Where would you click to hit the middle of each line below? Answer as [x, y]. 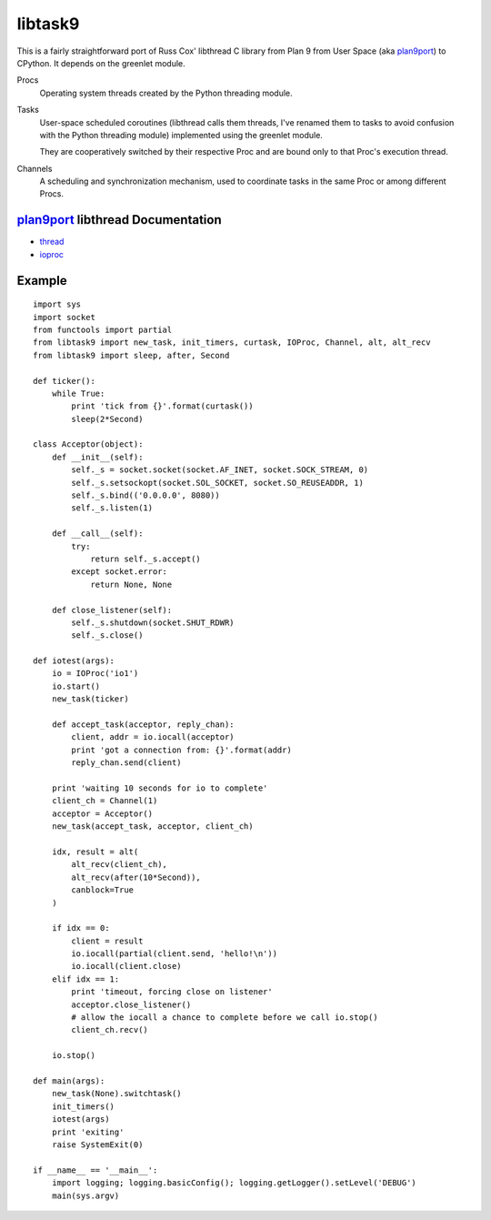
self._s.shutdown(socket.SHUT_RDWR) [153, 622]
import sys [57, 304]
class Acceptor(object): [88, 444]
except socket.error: [120, 572]
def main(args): [69, 1081]
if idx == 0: [80, 928]
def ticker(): [64, 381]
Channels [35, 168]
